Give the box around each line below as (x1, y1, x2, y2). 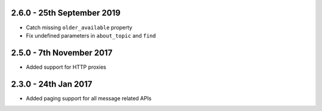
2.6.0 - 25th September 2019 (11, 8, 121, 18)
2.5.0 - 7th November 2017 (11, 48, 113, 58)
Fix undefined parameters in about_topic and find (26, 32, 156, 39)
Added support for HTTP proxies (26, 63, 107, 70)
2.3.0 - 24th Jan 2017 (11, 79, 92, 89)
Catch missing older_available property (26, 24, 132, 31)
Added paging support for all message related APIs (26, 94, 152, 101)
